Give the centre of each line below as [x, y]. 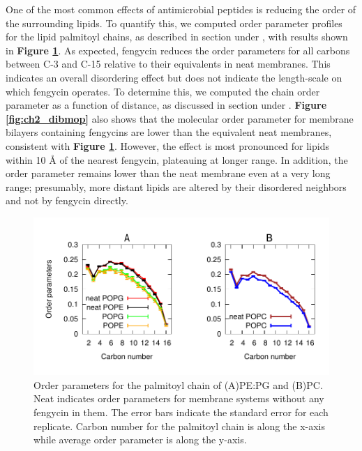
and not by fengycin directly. [67, 200]
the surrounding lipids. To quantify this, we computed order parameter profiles [174, 23]
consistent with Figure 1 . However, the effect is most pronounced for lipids [167, 145]
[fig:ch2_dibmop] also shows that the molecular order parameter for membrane [180, 118]
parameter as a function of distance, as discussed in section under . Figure [166, 105]
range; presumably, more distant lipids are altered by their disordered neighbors [176, 186]
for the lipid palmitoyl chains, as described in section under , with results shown [177, 37]
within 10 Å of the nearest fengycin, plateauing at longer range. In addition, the [177, 159]
